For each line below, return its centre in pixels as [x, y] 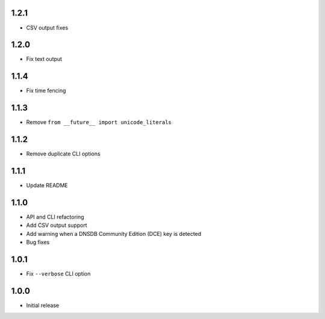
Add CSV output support [57, 225]
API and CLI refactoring [55, 217]
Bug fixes [38, 242]
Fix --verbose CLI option [58, 274]
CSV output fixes [47, 28]
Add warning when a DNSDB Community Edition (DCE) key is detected [114, 234]
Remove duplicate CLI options [63, 154]
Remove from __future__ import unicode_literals [99, 122]
